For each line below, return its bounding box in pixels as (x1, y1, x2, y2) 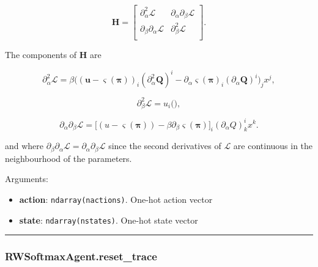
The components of (5, 48, 77, 60)
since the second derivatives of (108, 139, 221, 152)
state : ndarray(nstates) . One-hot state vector (19, 213, 198, 226)
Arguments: (5, 172, 48, 185)
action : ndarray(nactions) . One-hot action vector (19, 192, 213, 205)
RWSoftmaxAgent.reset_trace (5, 249, 157, 264)
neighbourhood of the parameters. (5, 152, 132, 164)
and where (5, 139, 44, 152)
